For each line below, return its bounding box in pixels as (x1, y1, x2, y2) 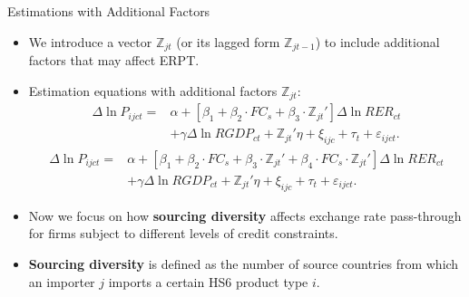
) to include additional (315, 32, 440, 51)
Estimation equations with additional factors (28, 81, 278, 100)
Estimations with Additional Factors (7, 2, 210, 20)
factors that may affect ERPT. (28, 51, 200, 70)
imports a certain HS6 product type (108, 272, 308, 291)
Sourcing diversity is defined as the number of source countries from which (28, 254, 459, 273)
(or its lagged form (176, 32, 280, 51)
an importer (28, 272, 95, 291)
